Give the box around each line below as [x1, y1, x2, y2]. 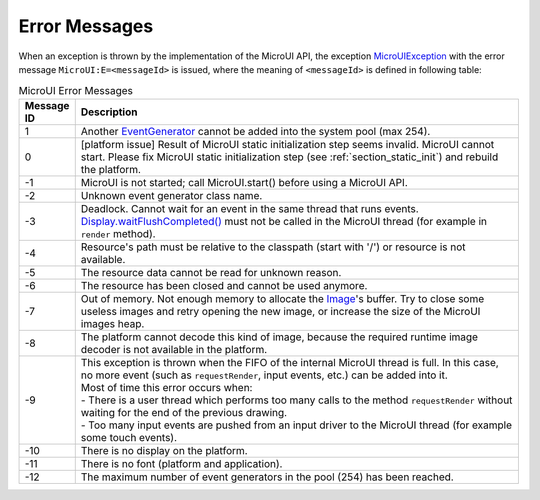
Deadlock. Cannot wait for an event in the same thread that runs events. [80, 201, 419, 215]
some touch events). [80, 430, 178, 444]
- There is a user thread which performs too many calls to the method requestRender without [80, 393, 513, 407]
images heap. [80, 316, 145, 330]
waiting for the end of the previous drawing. [80, 405, 288, 419]
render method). [80, 226, 156, 240]
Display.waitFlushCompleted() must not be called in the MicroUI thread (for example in [80, 214, 487, 228]
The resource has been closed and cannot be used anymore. [80, 278, 368, 292]
